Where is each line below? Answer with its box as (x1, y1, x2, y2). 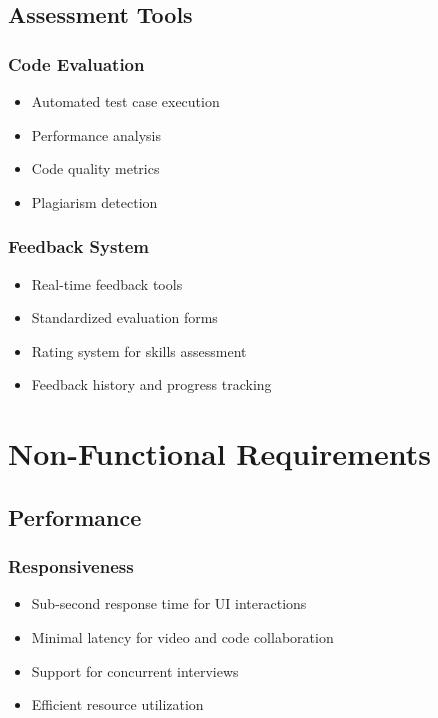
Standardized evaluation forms (31, 307, 218, 328)
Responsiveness (8, 554, 134, 579)
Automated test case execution (31, 91, 220, 111)
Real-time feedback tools (31, 273, 183, 294)
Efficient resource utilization (31, 694, 204, 715)
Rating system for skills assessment (31, 340, 247, 361)
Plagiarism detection (31, 191, 158, 212)
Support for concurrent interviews (31, 660, 239, 681)
